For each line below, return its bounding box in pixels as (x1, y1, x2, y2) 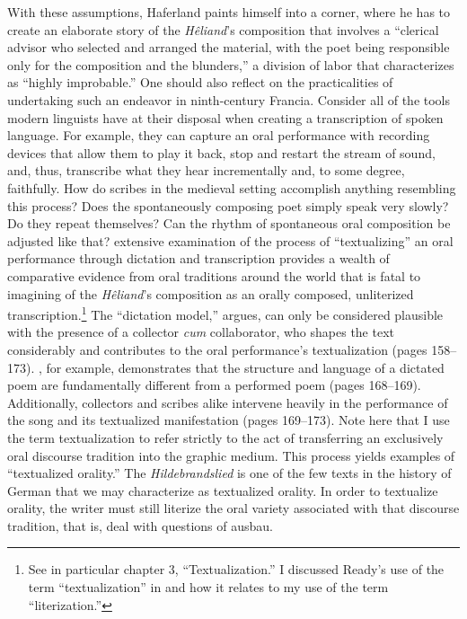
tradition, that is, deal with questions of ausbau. (7, 516, 273, 535)
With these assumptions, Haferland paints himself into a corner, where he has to (7, 3, 451, 21)
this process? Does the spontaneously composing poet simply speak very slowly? (7, 196, 449, 215)
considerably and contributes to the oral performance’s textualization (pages (7, 340, 427, 358)
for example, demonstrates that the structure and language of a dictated (46, 358, 445, 376)
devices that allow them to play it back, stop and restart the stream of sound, (7, 143, 436, 162)
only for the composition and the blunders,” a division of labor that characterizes (7, 55, 454, 74)
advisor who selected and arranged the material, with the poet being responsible (7, 38, 450, 57)
